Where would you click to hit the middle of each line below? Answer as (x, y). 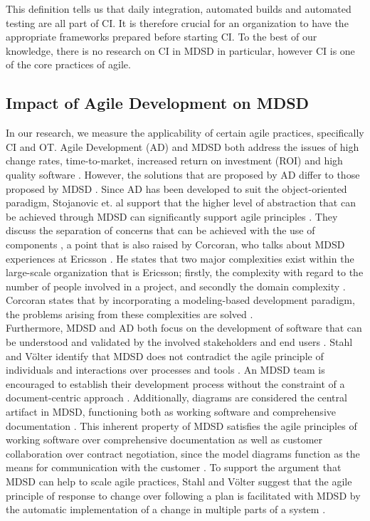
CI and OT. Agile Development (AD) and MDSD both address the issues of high (183, 146)
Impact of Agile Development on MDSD (158, 103)
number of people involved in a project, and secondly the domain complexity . (176, 286)
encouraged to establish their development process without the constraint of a (175, 383)
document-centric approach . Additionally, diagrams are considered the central (176, 398)
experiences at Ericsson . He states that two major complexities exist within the (180, 258)
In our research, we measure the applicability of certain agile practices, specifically (185, 133)
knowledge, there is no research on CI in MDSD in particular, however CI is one (180, 50)
